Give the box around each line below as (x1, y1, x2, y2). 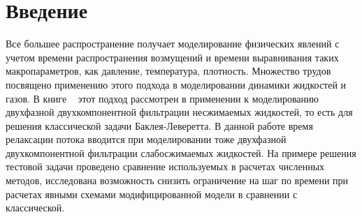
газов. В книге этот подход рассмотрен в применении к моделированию (6, 91, 319, 105)
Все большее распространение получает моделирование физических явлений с (6, 36, 340, 51)
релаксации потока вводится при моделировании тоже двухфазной (6, 132, 287, 147)
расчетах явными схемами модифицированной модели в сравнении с (6, 186, 298, 201)
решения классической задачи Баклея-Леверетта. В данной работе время (6, 118, 313, 133)
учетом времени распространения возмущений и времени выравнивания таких (6, 50, 339, 64)
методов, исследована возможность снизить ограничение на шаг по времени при (6, 173, 349, 188)
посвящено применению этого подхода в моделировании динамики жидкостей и (6, 77, 347, 91)
